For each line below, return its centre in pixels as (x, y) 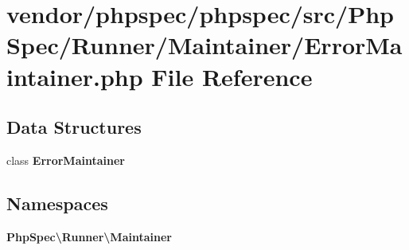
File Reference (232, 76)
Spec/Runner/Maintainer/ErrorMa (204, 45)
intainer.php (75, 76)
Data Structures (74, 127)
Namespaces (57, 203)
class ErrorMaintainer (66, 160)
